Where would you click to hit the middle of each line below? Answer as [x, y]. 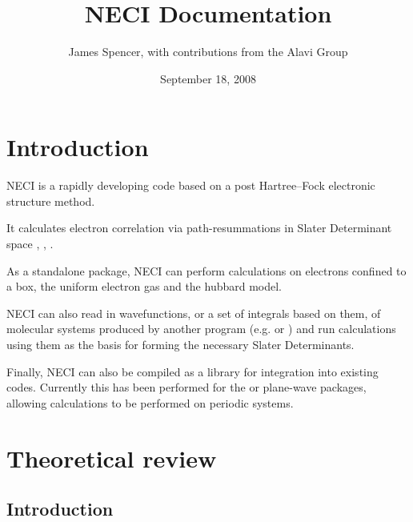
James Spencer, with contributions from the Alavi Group [208, 52]
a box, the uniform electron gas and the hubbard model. [144, 286]
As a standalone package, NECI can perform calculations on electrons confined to [206, 270]
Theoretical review [112, 458]
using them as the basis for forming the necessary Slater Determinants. [180, 344]
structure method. [51, 201]
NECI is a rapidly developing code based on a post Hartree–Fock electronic [191, 185]
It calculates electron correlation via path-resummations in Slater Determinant [199, 228]
